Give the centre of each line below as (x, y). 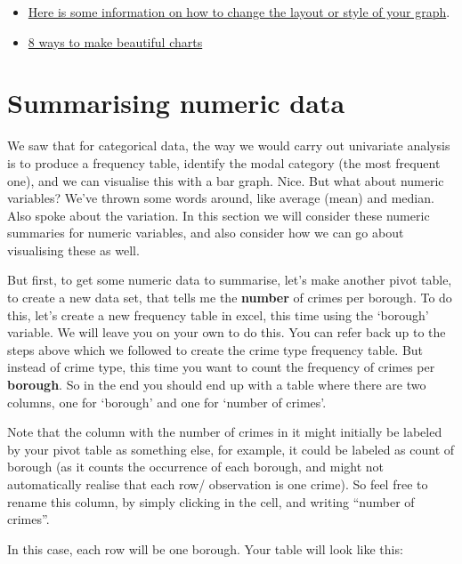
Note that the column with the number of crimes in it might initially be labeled (225, 432)
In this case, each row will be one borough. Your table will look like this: (205, 548)
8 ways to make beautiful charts (115, 41)
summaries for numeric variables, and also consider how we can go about (206, 233)
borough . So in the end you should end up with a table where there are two (217, 385)
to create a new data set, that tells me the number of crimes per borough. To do (230, 298)
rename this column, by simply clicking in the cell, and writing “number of (211, 501)
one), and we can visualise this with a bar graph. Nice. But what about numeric (226, 180)
